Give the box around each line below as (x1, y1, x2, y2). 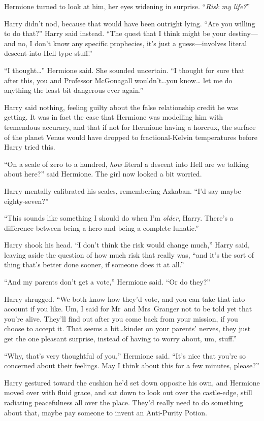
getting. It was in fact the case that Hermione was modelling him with (4, 112, 223, 122)
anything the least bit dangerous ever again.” (4, 85, 144, 95)
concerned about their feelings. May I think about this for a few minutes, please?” (4, 360, 259, 371)
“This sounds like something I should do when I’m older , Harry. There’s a (4, 213, 234, 223)
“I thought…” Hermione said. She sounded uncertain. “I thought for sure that (4, 64, 245, 75)
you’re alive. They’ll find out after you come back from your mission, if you (4, 313, 238, 324)
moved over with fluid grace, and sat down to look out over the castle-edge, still (4, 387, 252, 398)
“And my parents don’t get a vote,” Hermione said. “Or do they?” (4, 276, 210, 287)
